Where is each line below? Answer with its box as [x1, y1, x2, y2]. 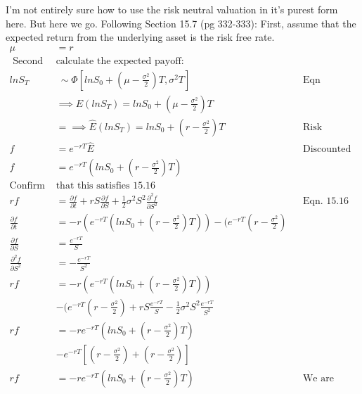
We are [302, 373, 334, 383]
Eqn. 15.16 [302, 196, 349, 207]
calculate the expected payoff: [56, 56, 184, 66]
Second [13, 56, 44, 66]
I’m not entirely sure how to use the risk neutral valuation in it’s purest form [6, 2, 338, 16]
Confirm [9, 181, 45, 191]
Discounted [302, 144, 351, 155]
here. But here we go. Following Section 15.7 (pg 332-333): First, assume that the [6, 15, 356, 30]
